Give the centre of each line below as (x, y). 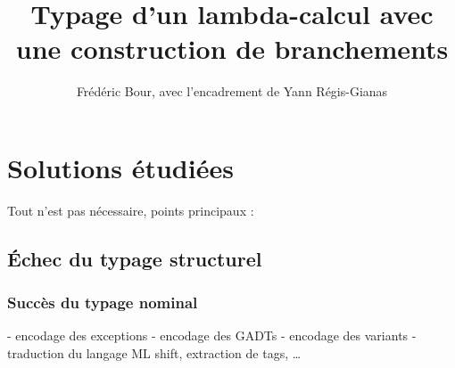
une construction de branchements (232, 49)
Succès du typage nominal (103, 303)
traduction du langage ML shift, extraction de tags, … (154, 353)
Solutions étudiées (120, 167)
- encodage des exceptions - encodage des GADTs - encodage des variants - (212, 335)
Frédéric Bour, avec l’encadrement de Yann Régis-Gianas (232, 91)
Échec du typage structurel (135, 258)
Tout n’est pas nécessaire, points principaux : (131, 210)
